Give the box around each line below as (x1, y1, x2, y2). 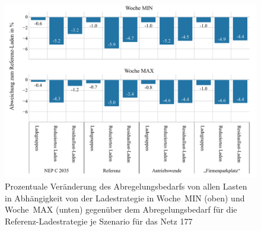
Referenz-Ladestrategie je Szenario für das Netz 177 (5, 214, 193, 227)
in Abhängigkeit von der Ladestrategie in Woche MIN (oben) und (5, 191, 245, 204)
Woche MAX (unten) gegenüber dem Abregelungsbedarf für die (5, 203, 237, 216)
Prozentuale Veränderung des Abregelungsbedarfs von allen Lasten (5, 179, 247, 192)
